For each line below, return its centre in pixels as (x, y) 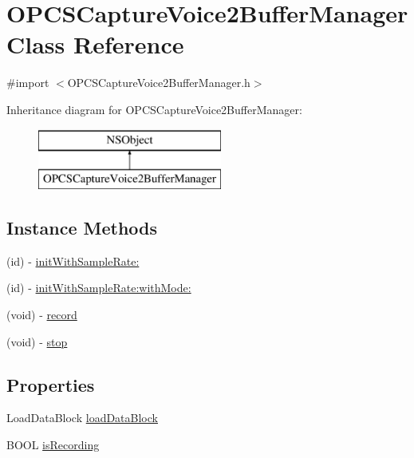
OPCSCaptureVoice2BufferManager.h (159, 83)
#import (28, 83)
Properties (51, 384)
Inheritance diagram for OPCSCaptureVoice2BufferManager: (154, 109)
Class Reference (95, 44)
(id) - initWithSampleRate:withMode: (99, 288)
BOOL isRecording (53, 445)
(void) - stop (37, 341)
